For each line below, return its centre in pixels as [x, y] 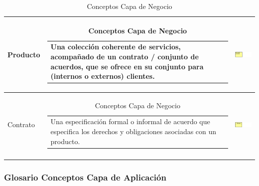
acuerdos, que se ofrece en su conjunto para [127, 66]
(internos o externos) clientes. [103, 76]
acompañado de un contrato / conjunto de [125, 57]
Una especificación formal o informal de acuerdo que [130, 121]
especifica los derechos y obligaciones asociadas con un [133, 131]
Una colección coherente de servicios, [116, 47]
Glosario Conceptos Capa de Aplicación [85, 177]
